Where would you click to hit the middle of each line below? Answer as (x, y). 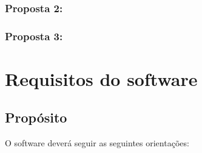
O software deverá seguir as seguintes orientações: (97, 143)
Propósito (36, 117)
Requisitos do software (101, 78)
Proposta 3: (34, 36)
